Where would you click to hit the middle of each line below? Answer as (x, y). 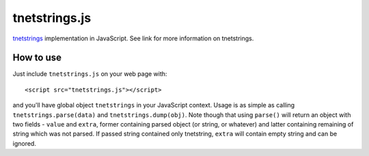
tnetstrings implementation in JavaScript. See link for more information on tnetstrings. (133, 38)
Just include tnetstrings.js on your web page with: (90, 74)
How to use (37, 58)
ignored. (25, 143)
